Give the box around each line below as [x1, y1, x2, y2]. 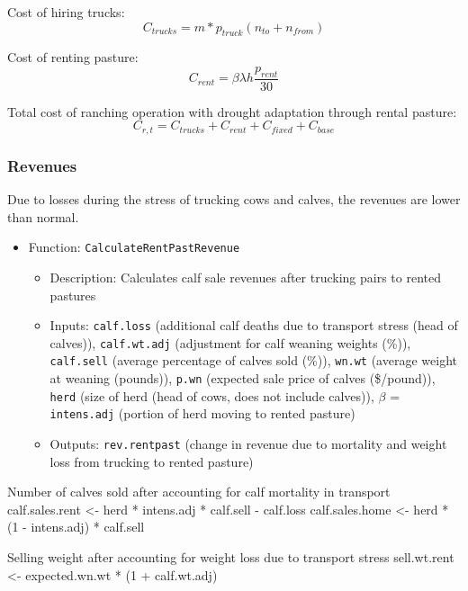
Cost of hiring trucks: [7, 3, 125, 21]
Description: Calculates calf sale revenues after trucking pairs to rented [49, 267, 441, 286]
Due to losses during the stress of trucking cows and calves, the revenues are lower [7, 190, 461, 209]
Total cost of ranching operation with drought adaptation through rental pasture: [7, 102, 457, 121]
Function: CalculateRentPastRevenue [28, 237, 240, 256]
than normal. [7, 207, 79, 226]
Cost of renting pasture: [7, 48, 139, 67]
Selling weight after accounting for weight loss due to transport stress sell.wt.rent [7, 548, 454, 567]
